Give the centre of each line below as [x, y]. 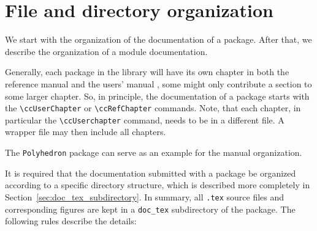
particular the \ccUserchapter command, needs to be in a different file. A [145, 119]
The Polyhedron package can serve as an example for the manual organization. [154, 152]
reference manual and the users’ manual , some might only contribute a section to [158, 83]
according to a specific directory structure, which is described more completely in [158, 185]
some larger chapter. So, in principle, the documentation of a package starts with [157, 96]
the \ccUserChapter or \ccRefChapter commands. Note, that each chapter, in [153, 108]
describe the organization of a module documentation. [106, 51]
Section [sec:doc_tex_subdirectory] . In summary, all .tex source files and [145, 196]
